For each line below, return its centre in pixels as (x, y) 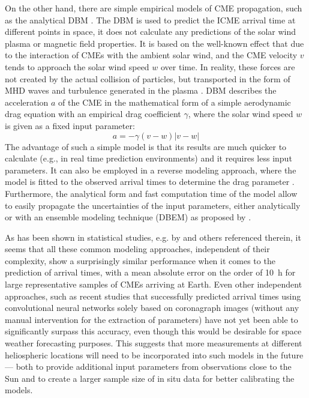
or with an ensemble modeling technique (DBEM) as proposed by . (128, 217)
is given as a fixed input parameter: (70, 125)
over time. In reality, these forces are (228, 66)
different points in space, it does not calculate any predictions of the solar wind (151, 32)
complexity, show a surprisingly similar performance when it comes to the (140, 260)
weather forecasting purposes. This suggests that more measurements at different (154, 343)
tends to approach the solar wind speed (77, 66)
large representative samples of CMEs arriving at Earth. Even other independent (154, 284)
